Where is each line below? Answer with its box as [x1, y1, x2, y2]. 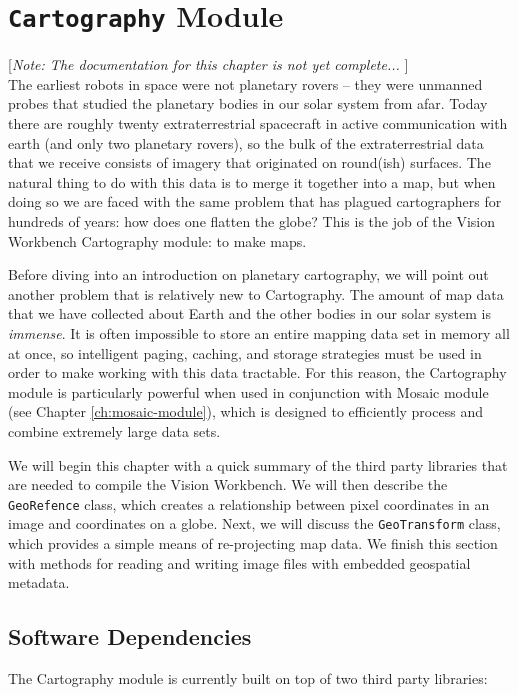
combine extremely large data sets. [8, 420, 221, 441]
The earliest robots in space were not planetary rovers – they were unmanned [8, 73, 483, 94]
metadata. [8, 572, 70, 593]
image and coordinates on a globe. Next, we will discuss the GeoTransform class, [8, 513, 501, 534]
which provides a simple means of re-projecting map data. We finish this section [8, 533, 498, 554]
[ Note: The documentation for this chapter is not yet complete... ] [8, 54, 409, 75]
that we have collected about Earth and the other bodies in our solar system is [8, 303, 491, 324]
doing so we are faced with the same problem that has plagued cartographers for [8, 191, 502, 212]
